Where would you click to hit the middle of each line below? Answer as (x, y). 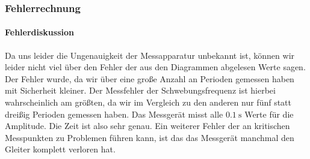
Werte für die (269, 114)
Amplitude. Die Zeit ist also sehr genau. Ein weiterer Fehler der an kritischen (147, 126)
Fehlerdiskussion (39, 32)
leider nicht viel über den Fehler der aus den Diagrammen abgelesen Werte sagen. (155, 67)
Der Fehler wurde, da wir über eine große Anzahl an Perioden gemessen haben (150, 78)
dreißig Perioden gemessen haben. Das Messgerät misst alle (114, 114)
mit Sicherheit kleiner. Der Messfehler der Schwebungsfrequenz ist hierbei (140, 90)
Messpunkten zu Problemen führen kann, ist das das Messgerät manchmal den (150, 137)
